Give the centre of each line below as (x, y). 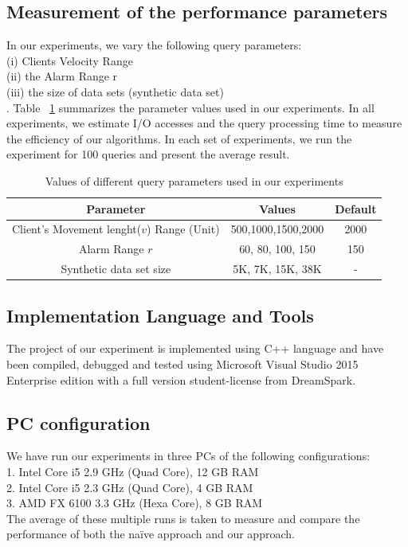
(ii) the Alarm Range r (62, 76)
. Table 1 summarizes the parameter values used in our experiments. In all (190, 107)
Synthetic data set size (116, 269)
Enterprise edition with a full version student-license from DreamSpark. (181, 379)
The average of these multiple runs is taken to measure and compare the (183, 518)
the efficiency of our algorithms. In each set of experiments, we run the (179, 138)
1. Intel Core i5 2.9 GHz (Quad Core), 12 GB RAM (133, 471)
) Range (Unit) (183, 229)
